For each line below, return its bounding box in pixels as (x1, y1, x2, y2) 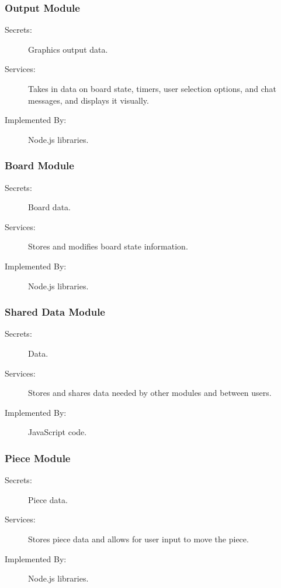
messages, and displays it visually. (28, 94, 149, 106)
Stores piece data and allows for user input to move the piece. (28, 532, 249, 545)
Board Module (5, 158, 74, 173)
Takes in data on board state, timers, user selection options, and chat (28, 83, 276, 94)
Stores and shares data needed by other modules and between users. (28, 387, 272, 399)
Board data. (28, 201, 71, 213)
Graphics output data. (28, 43, 108, 55)
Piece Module (5, 450, 71, 465)
